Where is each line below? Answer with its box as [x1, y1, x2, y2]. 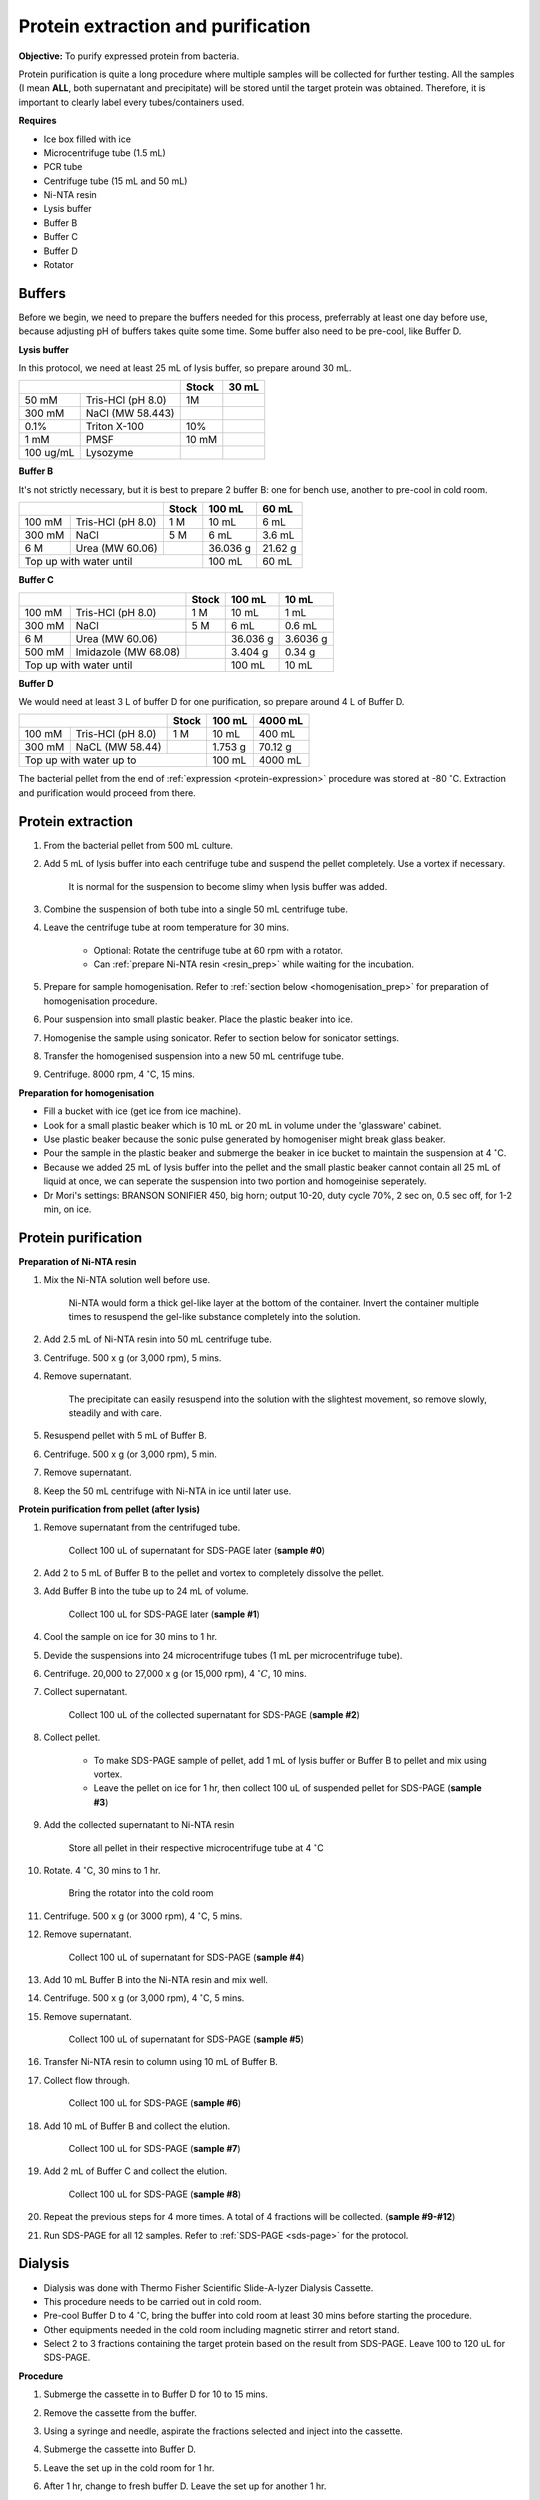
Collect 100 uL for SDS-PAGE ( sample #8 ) [68, 2188, 242, 2200]
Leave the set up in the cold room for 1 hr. [43, 2461, 215, 2474]
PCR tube [43, 161, 83, 173]
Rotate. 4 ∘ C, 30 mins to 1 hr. [43, 1863, 161, 1876]
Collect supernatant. [43, 1686, 128, 1698]
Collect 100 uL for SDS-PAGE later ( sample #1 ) [68, 1608, 260, 1620]
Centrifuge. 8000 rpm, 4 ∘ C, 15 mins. [43, 1067, 195, 1080]
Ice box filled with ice [43, 133, 132, 145]
